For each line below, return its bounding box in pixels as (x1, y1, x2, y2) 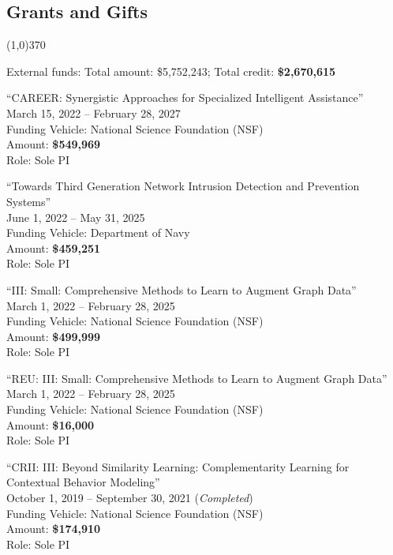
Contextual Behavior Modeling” (6, 474, 160, 490)
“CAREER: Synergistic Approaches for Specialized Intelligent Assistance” (6, 89, 364, 106)
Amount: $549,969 (6, 136, 101, 152)
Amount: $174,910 (6, 520, 101, 537)
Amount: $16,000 (6, 416, 95, 433)
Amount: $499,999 (6, 328, 101, 344)
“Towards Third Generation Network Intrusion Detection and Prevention (6, 178, 360, 194)
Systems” (6, 193, 51, 209)
